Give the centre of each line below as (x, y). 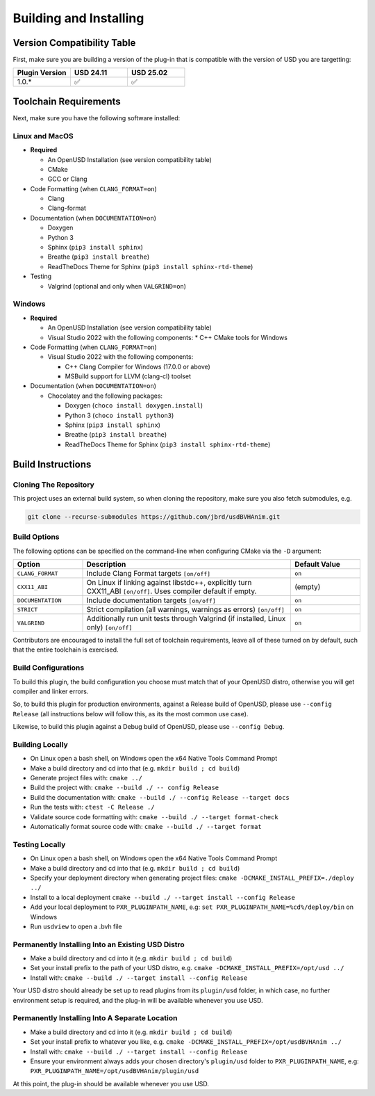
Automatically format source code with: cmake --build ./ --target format (146, 827)
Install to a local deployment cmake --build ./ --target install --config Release (162, 897)
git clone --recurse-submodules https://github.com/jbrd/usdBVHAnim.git (154, 517)
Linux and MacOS (43, 136)
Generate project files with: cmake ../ (86, 778)
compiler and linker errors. (51, 691)
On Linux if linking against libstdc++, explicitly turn (169, 583)
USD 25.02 (149, 73)
